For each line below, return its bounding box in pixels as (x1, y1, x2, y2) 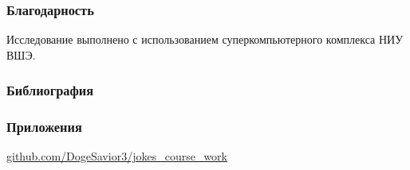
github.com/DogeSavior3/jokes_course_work (6, 148, 227, 164)
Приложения (6, 117, 82, 137)
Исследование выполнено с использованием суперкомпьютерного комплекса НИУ (6, 31, 404, 48)
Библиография (6, 80, 94, 100)
